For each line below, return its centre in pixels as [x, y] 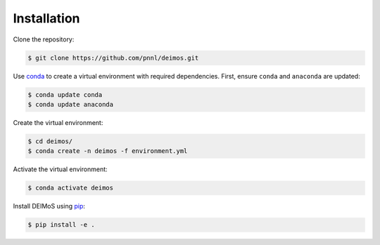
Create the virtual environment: [58, 122]
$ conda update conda [65, 94]
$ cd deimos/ [50, 141]
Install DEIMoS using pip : [49, 206]
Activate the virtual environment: [61, 169]
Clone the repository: [44, 39]
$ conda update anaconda [71, 104]
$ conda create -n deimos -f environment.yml [108, 151]
